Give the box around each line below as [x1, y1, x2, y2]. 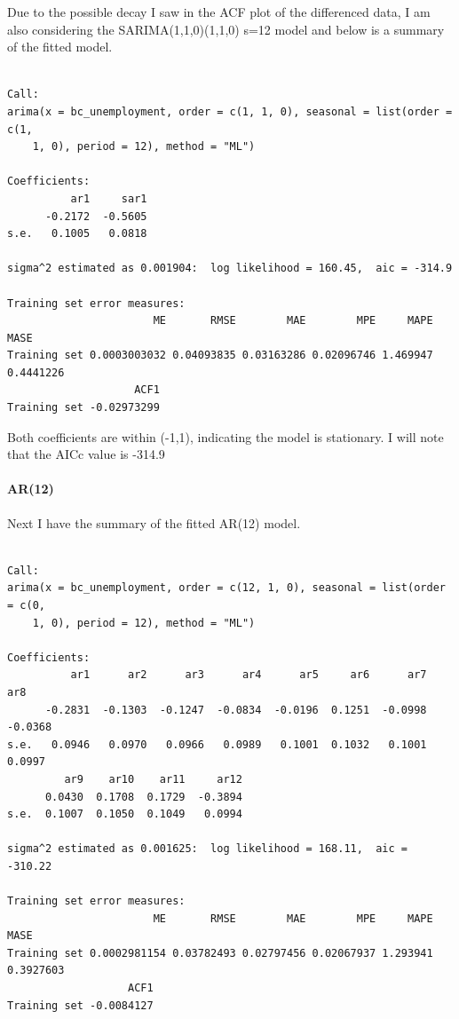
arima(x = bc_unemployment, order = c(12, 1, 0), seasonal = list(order [7, 581, 446, 595]
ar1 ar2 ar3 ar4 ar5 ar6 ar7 [70, 668, 427, 682]
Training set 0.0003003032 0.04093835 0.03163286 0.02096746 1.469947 [7, 349, 433, 362]
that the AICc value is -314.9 [7, 445, 165, 463]
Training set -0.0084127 [7, 999, 154, 1012]
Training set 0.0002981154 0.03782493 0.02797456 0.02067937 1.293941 [7, 946, 433, 960]
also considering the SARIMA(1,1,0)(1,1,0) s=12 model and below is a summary [7, 20, 445, 38]
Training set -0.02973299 [7, 401, 160, 415]
